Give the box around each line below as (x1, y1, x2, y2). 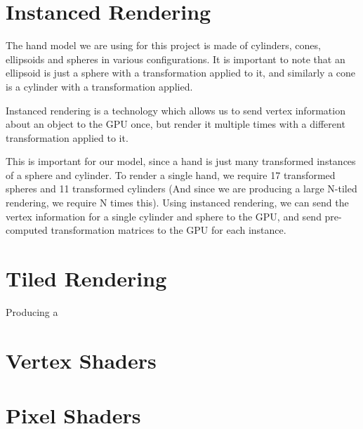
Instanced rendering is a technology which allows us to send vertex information (6, 103, 345, 117)
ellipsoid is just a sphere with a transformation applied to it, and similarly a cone (6, 65, 356, 80)
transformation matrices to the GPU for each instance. (51, 223, 286, 237)
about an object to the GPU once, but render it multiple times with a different (6, 117, 345, 131)
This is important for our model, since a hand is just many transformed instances (6, 154, 356, 169)
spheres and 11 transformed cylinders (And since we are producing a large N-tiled (6, 181, 357, 196)
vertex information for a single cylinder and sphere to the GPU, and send (6, 209, 322, 223)
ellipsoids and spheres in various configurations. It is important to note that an (6, 51, 345, 66)
